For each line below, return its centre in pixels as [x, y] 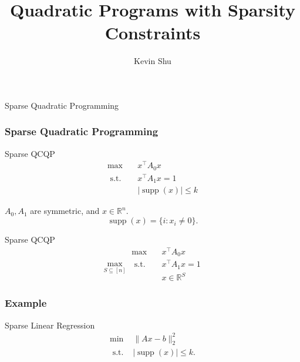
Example [26, 303]
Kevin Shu [153, 61]
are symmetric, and [65, 211]
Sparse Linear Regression [50, 325]
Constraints [153, 33]
